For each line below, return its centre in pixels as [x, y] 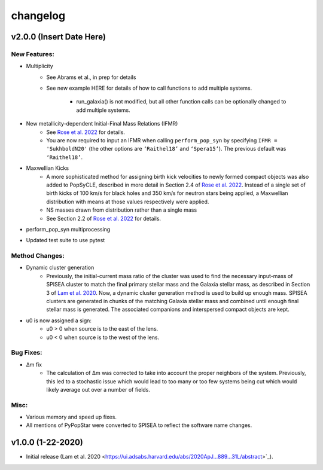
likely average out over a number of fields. [98, 389]
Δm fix [34, 364]
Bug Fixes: [27, 353]
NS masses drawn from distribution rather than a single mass [122, 210]
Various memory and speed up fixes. [71, 417]
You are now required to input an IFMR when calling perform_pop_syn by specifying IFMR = [162, 141]
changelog [38, 16]
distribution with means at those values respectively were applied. [128, 202]
